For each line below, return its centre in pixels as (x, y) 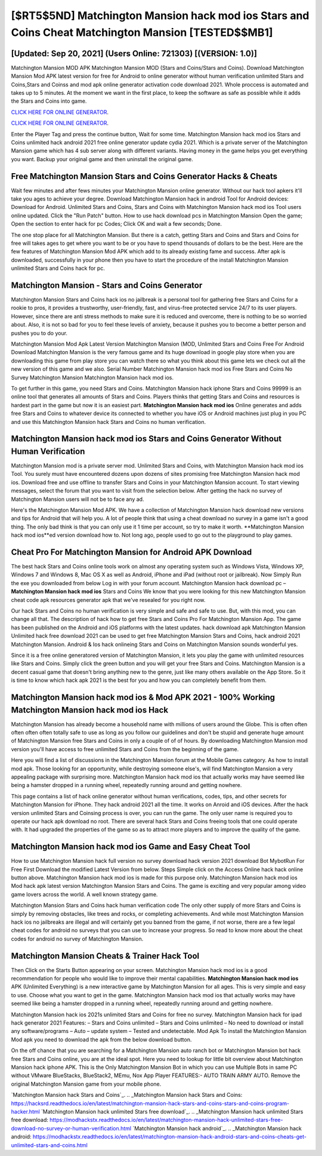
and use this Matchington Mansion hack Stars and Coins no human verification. (109, 422)
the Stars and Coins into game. (49, 101)
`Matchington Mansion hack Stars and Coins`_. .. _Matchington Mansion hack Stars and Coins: (127, 1095)
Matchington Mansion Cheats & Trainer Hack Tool (105, 956)
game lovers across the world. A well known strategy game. (84, 894)
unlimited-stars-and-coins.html (49, 1145)
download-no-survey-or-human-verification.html (71, 1128)
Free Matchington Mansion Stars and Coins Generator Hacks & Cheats (144, 176)
